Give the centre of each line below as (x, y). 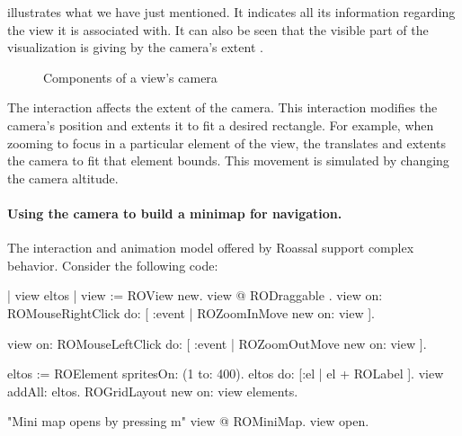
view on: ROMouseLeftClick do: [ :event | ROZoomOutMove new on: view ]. (217, 343)
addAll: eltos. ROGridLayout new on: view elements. (153, 391)
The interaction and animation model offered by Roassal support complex (211, 248)
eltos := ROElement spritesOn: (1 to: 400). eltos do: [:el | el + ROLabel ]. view (226, 374)
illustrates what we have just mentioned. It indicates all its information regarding (231, 12)
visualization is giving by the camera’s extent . (135, 47)
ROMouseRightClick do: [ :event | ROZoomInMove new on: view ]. (191, 312)
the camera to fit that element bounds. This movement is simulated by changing (228, 160)
